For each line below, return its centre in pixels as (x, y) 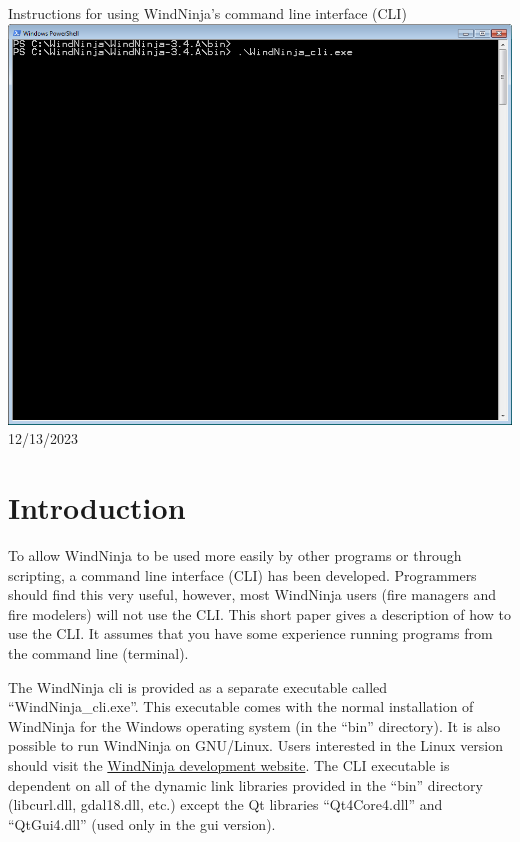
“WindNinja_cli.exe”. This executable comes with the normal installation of (241, 706)
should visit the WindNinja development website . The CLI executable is (229, 764)
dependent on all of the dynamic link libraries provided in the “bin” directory (245, 784)
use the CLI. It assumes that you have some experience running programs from (250, 633)
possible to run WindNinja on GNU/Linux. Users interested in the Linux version (256, 745)
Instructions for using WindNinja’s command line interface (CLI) (207, 13)
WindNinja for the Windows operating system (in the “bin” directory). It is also (254, 725)
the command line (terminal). (98, 652)
